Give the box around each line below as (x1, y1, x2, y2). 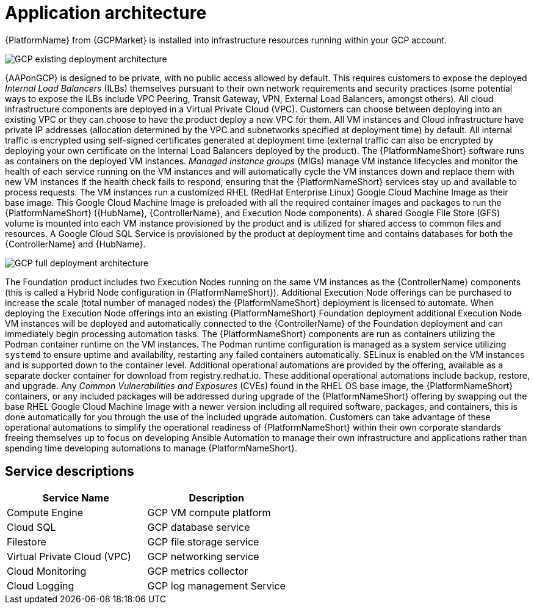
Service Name (42, 491, 109, 504)
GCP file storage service (147, 535, 259, 548)
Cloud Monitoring (7, 564, 87, 577)
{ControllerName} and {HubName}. (5, 238, 146, 249)
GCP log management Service (147, 579, 286, 592)
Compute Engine (7, 506, 83, 519)
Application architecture (5, 2, 207, 23)
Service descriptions (5, 464, 134, 480)
